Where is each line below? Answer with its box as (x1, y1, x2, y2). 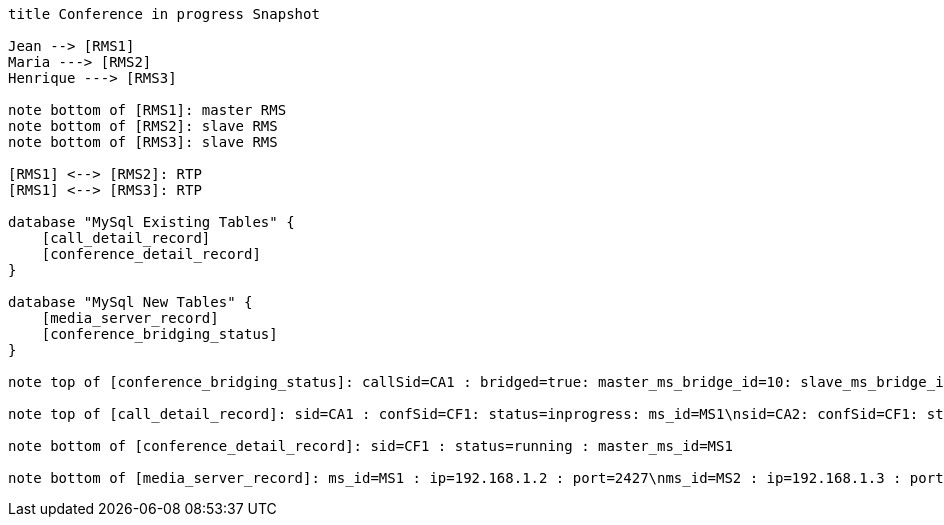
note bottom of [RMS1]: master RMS (8, 102, 287, 118)
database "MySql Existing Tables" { (8, 214, 295, 230)
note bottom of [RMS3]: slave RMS (8, 134, 278, 150)
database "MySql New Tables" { (8, 294, 253, 310)
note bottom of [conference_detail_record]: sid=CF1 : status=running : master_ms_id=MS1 (8, 438, 733, 454)
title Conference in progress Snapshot (8, 6, 320, 22)
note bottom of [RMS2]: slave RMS (8, 118, 278, 134)
